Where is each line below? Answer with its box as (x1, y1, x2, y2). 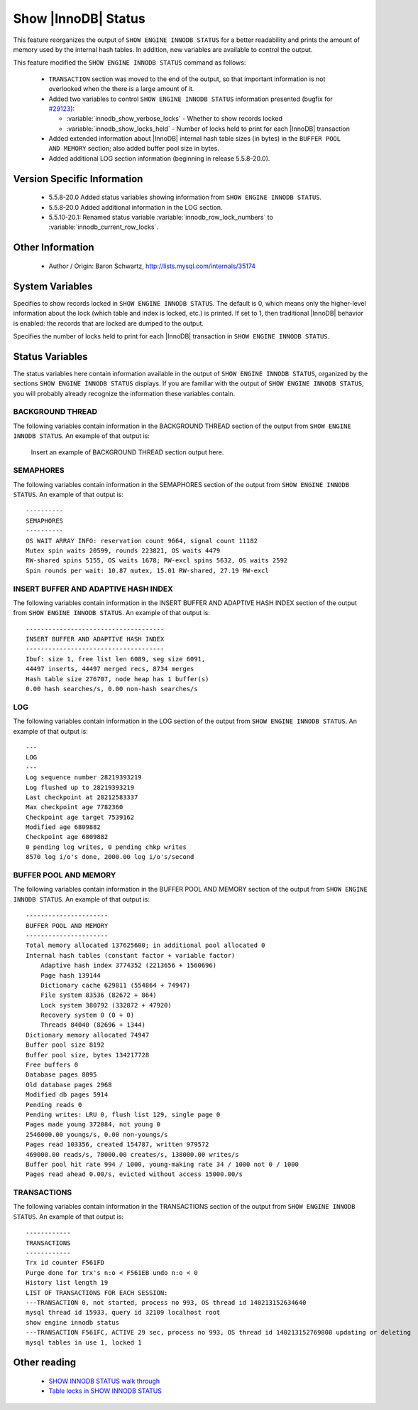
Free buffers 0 (26, 1061, 79, 1069)
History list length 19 (26, 1278, 109, 1287)
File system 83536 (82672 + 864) (40, 991, 158, 999)
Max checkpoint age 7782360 (26, 803, 123, 811)
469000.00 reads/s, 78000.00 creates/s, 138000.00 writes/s (26, 1150, 239, 1158)
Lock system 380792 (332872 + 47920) (40, 1001, 172, 1009)
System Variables (13, 280, 93, 292)
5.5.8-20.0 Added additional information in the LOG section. (48, 203, 223, 211)
